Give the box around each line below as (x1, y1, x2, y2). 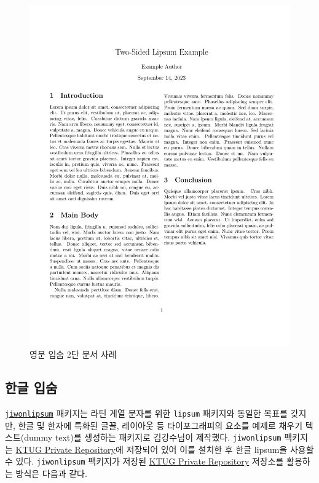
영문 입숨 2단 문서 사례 (30, 348, 117, 361)
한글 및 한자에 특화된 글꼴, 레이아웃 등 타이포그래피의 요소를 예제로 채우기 (18, 418, 303, 431)
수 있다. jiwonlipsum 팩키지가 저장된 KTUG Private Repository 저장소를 (5, 455, 284, 468)
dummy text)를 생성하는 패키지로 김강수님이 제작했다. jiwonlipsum (24, 431, 282, 444)
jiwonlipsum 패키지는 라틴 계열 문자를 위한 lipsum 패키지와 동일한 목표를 (5, 406, 288, 419)
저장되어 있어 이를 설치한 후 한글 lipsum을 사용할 (126, 442, 314, 455)
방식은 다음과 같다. (15, 467, 87, 480)
